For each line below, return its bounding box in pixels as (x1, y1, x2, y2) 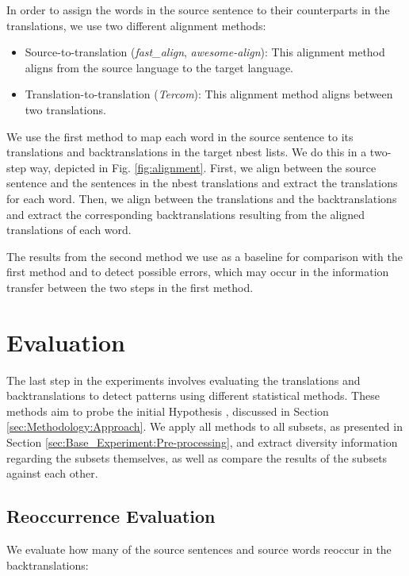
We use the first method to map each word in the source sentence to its (6, 128, 354, 144)
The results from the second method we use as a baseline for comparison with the (6, 248, 403, 264)
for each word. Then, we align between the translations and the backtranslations (6, 190, 397, 206)
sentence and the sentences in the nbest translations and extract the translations (6, 175, 398, 191)
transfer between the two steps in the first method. (6, 278, 254, 295)
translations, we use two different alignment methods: (6, 17, 266, 33)
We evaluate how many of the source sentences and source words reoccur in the (6, 540, 392, 557)
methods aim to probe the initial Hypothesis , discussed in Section (6, 402, 329, 419)
